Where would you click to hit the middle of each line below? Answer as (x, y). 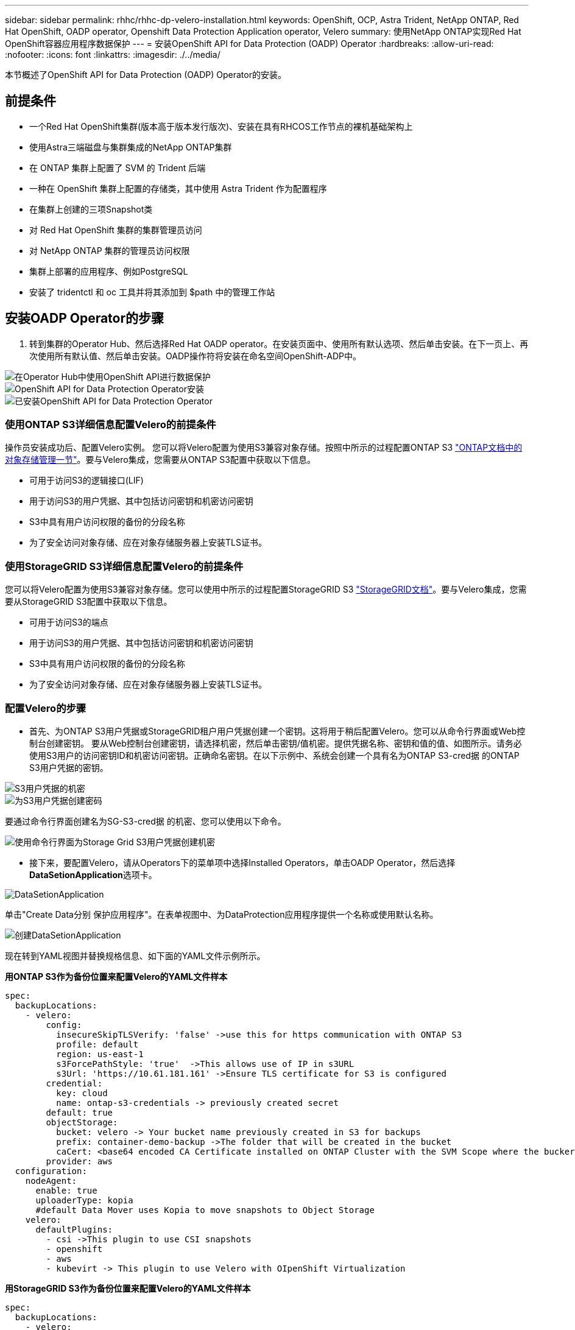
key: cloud (82, 1093)
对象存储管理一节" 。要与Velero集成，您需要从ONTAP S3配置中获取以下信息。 (160, 460)
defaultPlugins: (74, 1229)
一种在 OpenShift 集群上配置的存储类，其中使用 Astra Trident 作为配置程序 (178, 188)
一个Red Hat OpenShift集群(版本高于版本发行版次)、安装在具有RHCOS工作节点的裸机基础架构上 (221, 126)
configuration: (51, 1171)
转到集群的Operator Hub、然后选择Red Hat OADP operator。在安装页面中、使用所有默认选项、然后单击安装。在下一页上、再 (279, 343)
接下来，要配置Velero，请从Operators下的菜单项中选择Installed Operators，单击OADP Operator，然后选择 (242, 862)
